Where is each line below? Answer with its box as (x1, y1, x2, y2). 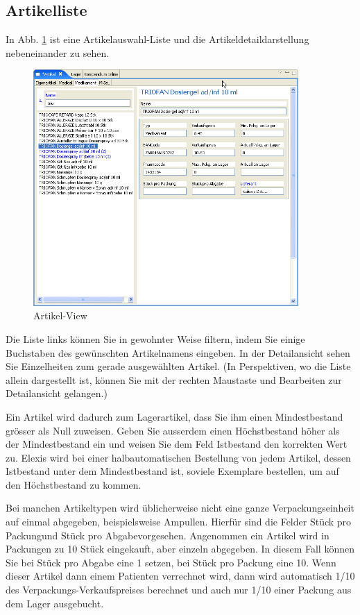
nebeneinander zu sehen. (6, 45, 110, 60)
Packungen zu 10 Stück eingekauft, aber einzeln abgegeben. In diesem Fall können (6, 541, 354, 556)
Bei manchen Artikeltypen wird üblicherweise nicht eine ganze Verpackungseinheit (6, 500, 354, 515)
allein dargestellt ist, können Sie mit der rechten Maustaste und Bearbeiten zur (6, 372, 342, 387)
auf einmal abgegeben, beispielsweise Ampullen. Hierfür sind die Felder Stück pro (6, 514, 352, 529)
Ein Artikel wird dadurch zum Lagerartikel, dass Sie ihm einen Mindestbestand (6, 409, 343, 423)
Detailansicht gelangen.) (6, 386, 108, 401)
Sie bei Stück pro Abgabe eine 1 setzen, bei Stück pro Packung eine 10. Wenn (6, 555, 336, 569)
